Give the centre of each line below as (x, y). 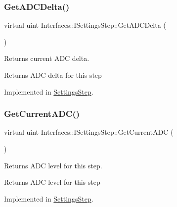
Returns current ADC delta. (47, 58)
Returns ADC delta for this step (53, 75)
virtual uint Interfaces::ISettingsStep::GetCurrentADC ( (89, 132)
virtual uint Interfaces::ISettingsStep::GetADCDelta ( (85, 25)
